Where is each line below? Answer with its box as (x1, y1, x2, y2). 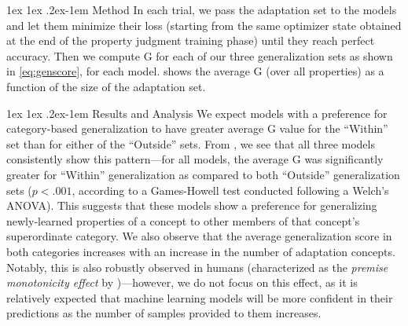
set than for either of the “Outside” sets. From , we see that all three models (6, 135, 375, 152)
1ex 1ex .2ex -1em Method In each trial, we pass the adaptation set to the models (6, 2, 397, 17)
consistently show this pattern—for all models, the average (6, 151, 289, 167)
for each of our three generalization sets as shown (156, 47, 393, 64)
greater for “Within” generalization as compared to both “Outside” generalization (6, 166, 400, 182)
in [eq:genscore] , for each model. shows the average (6, 63, 250, 79)
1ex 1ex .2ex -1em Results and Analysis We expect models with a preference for (6, 104, 388, 121)
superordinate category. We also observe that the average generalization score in (6, 228, 392, 244)
